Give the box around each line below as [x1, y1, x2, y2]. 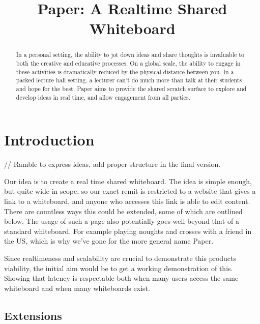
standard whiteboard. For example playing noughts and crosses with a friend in [4, 225, 252, 236]
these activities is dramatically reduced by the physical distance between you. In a [16, 67, 234, 76]
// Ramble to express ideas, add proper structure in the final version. [4, 159, 221, 169]
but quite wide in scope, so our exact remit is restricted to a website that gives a [4, 186, 256, 196]
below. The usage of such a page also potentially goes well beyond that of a [4, 216, 239, 226]
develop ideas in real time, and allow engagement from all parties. [16, 93, 190, 101]
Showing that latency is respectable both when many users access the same [4, 273, 239, 283]
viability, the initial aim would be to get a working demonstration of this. [4, 262, 233, 273]
